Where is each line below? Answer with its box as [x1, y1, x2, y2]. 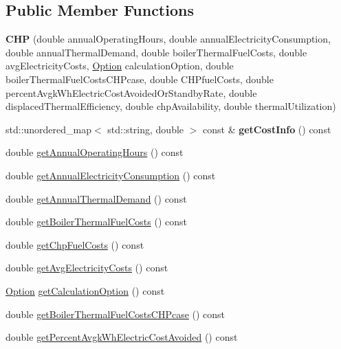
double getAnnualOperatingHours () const [5, 145, 184, 159]
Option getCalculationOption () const [5, 283, 165, 297]
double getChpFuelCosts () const [5, 237, 144, 251]
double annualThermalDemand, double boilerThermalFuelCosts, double [5, 45, 307, 59]
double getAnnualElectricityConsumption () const [5, 168, 216, 182]
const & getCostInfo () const [203, 122, 331, 136]
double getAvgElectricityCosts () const [5, 260, 168, 275]
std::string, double [107, 122, 184, 136]
